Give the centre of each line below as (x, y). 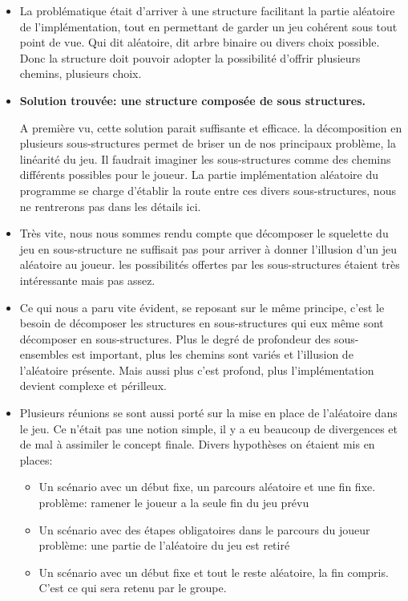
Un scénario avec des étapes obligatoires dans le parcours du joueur (204, 529)
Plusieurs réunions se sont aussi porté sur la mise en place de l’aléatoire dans (208, 413)
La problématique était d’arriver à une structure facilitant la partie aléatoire (207, 10)
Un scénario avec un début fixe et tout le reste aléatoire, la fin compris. (214, 572)
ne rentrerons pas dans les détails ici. (110, 206)
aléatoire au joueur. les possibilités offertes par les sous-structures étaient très (210, 264)
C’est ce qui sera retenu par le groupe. (133, 588)
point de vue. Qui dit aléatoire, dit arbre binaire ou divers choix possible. (200, 42)
